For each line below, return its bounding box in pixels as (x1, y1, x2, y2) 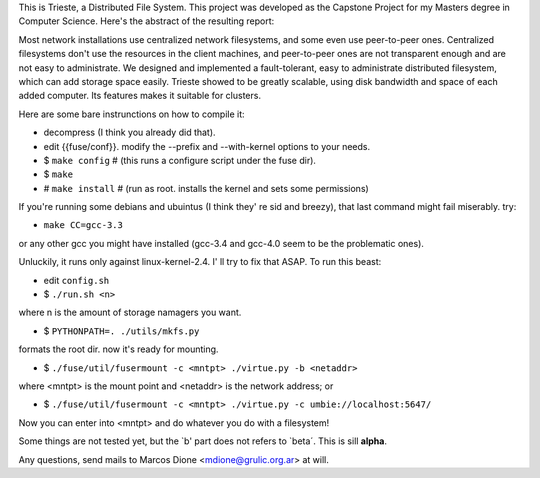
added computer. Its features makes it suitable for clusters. (18, 90, 262, 102)
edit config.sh (43, 274, 110, 286)
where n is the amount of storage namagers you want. (18, 306, 242, 319)
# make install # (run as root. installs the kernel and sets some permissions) (43, 182, 369, 194)
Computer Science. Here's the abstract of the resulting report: (18, 15, 275, 27)
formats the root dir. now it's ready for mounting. (18, 343, 219, 355)
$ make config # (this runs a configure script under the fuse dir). (43, 154, 317, 166)
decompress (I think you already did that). (43, 126, 216, 139)
